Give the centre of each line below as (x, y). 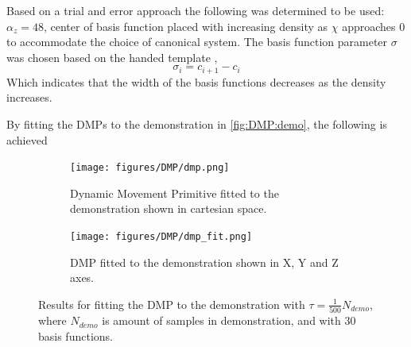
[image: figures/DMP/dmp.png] (150, 168)
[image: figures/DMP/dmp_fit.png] (161, 237)
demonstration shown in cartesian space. (169, 208)
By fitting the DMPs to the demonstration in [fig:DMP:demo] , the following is (197, 124)
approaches (369, 26)
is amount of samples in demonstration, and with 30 (229, 320)
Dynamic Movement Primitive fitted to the (174, 193)
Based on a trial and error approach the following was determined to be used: (196, 10)
